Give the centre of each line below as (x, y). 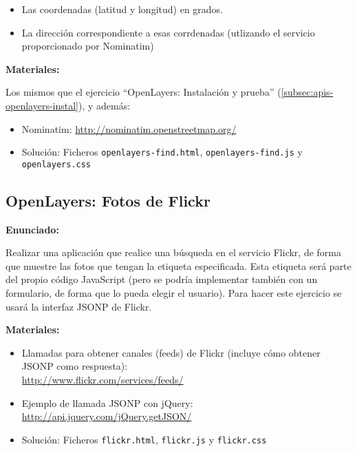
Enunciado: (32, 229)
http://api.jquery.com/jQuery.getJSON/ (107, 416)
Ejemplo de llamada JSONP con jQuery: (107, 402)
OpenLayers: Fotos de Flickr (108, 200)
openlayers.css (56, 164)
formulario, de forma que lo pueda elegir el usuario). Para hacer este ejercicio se (174, 293)
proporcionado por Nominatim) (88, 46)
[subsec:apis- (307, 92)
